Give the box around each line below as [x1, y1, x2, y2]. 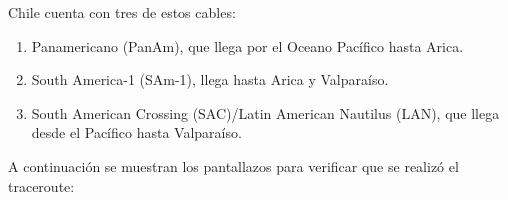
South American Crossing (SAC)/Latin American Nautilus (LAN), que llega [31, 102, 500, 123]
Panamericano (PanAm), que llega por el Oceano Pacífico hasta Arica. [31, 35, 464, 56]
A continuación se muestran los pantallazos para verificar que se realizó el [8, 155, 459, 176]
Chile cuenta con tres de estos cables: [8, 2, 236, 22]
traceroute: [8, 175, 75, 196]
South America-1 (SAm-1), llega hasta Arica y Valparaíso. [31, 69, 389, 90]
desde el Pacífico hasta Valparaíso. [31, 122, 242, 143]
